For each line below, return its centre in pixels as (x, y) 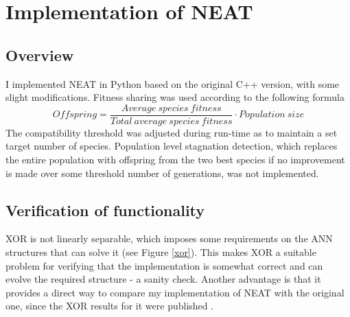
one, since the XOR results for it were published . (110, 306)
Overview (40, 55)
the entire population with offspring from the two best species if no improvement (175, 160)
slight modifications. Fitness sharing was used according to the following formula (175, 97)
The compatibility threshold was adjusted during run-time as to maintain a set (172, 132)
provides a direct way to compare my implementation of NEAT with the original (175, 292)
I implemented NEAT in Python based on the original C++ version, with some (173, 83)
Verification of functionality (105, 210)
